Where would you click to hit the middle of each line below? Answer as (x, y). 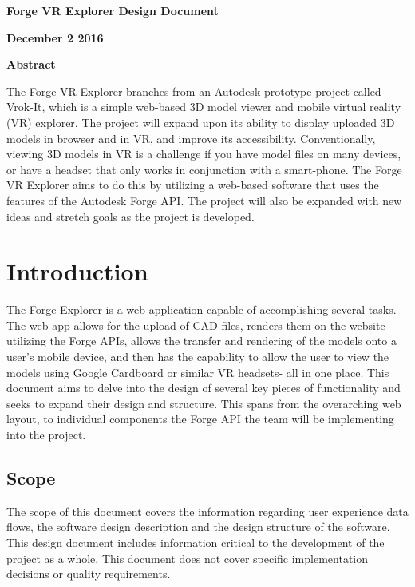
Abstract (31, 64)
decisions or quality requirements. (89, 574)
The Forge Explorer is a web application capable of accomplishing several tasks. (202, 309)
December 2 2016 (55, 37)
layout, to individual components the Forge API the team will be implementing (200, 419)
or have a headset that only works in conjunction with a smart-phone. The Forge (204, 169)
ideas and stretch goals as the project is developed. (130, 216)
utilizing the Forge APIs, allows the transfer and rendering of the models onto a (202, 341)
